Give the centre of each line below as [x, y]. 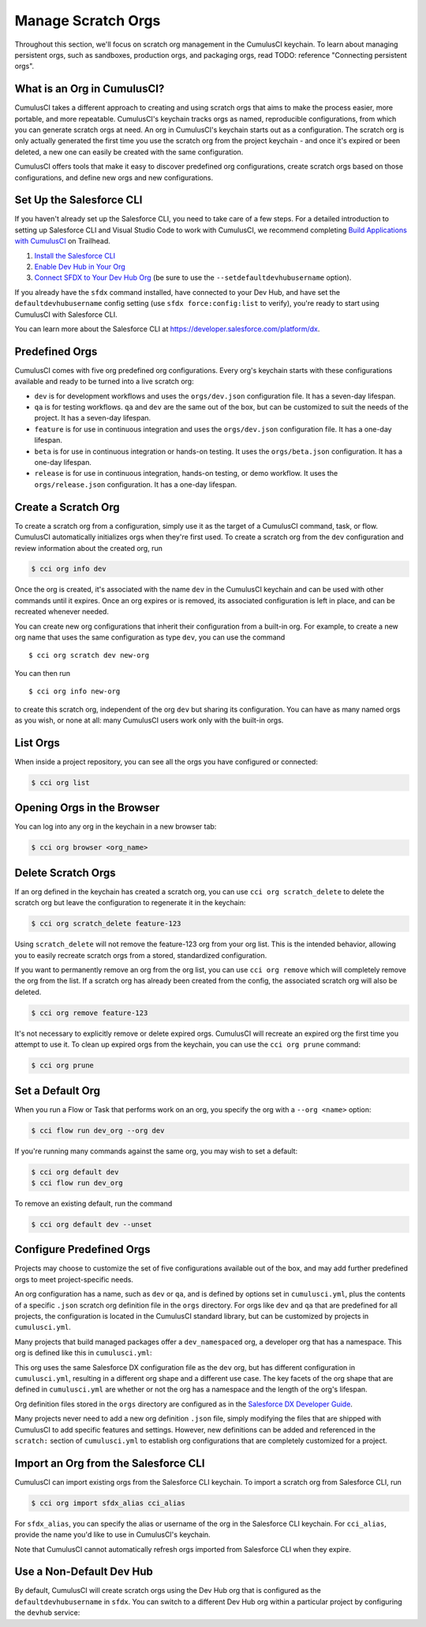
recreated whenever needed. [62, 612]
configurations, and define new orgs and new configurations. [114, 177]
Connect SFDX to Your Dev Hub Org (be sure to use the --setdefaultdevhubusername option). [193, 277]
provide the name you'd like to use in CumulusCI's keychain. [112, 1535]
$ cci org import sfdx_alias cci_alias [108, 1503]
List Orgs [37, 743]
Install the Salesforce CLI [75, 255]
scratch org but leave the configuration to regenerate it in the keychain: [130, 903]
